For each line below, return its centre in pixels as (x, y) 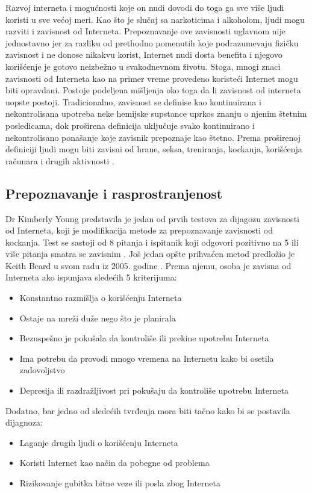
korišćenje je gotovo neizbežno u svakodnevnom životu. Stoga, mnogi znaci (143, 66)
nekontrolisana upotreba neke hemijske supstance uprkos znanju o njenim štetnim (156, 113)
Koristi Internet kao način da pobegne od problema (114, 463)
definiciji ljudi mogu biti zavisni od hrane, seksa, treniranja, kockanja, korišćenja (154, 149)
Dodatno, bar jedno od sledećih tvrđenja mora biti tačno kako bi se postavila (148, 410)
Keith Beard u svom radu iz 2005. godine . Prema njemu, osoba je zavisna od (148, 265)
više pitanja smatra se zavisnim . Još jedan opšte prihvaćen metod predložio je (150, 254)
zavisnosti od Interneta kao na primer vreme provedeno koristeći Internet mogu (152, 78)
